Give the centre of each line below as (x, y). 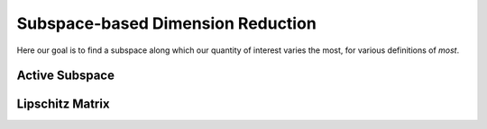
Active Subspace (65, 76)
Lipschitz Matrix (63, 104)
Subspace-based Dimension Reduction (167, 23)
